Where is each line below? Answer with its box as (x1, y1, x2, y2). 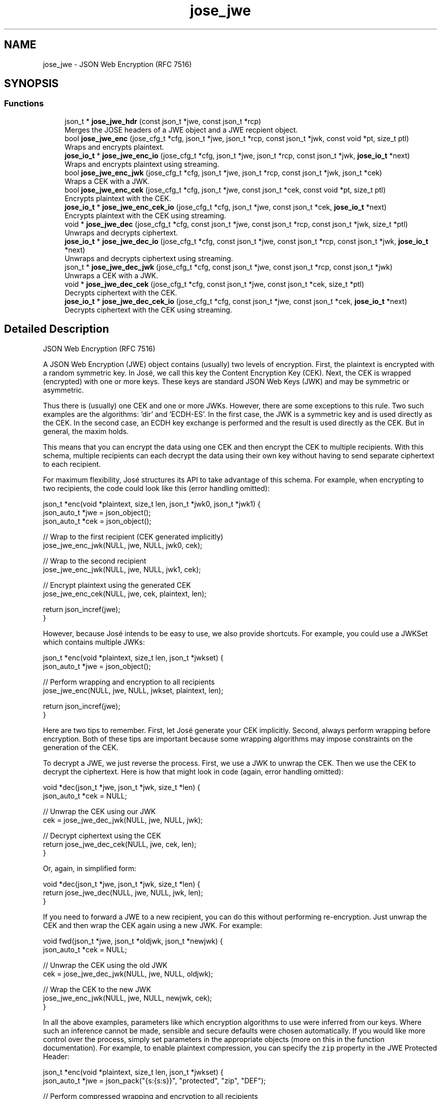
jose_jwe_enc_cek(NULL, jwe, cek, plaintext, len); (43, 589, 207, 598)
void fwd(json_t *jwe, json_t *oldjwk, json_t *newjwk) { (43, 936, 223, 945)
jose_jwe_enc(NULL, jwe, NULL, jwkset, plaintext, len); (43, 686, 224, 695)
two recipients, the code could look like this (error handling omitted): (43, 483, 270, 493)
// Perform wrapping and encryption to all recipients (43, 677, 215, 686)
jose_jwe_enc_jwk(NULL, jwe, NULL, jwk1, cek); (43, 565, 201, 574)
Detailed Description (4, 323, 109, 336)
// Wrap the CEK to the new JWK (43, 985, 151, 994)
